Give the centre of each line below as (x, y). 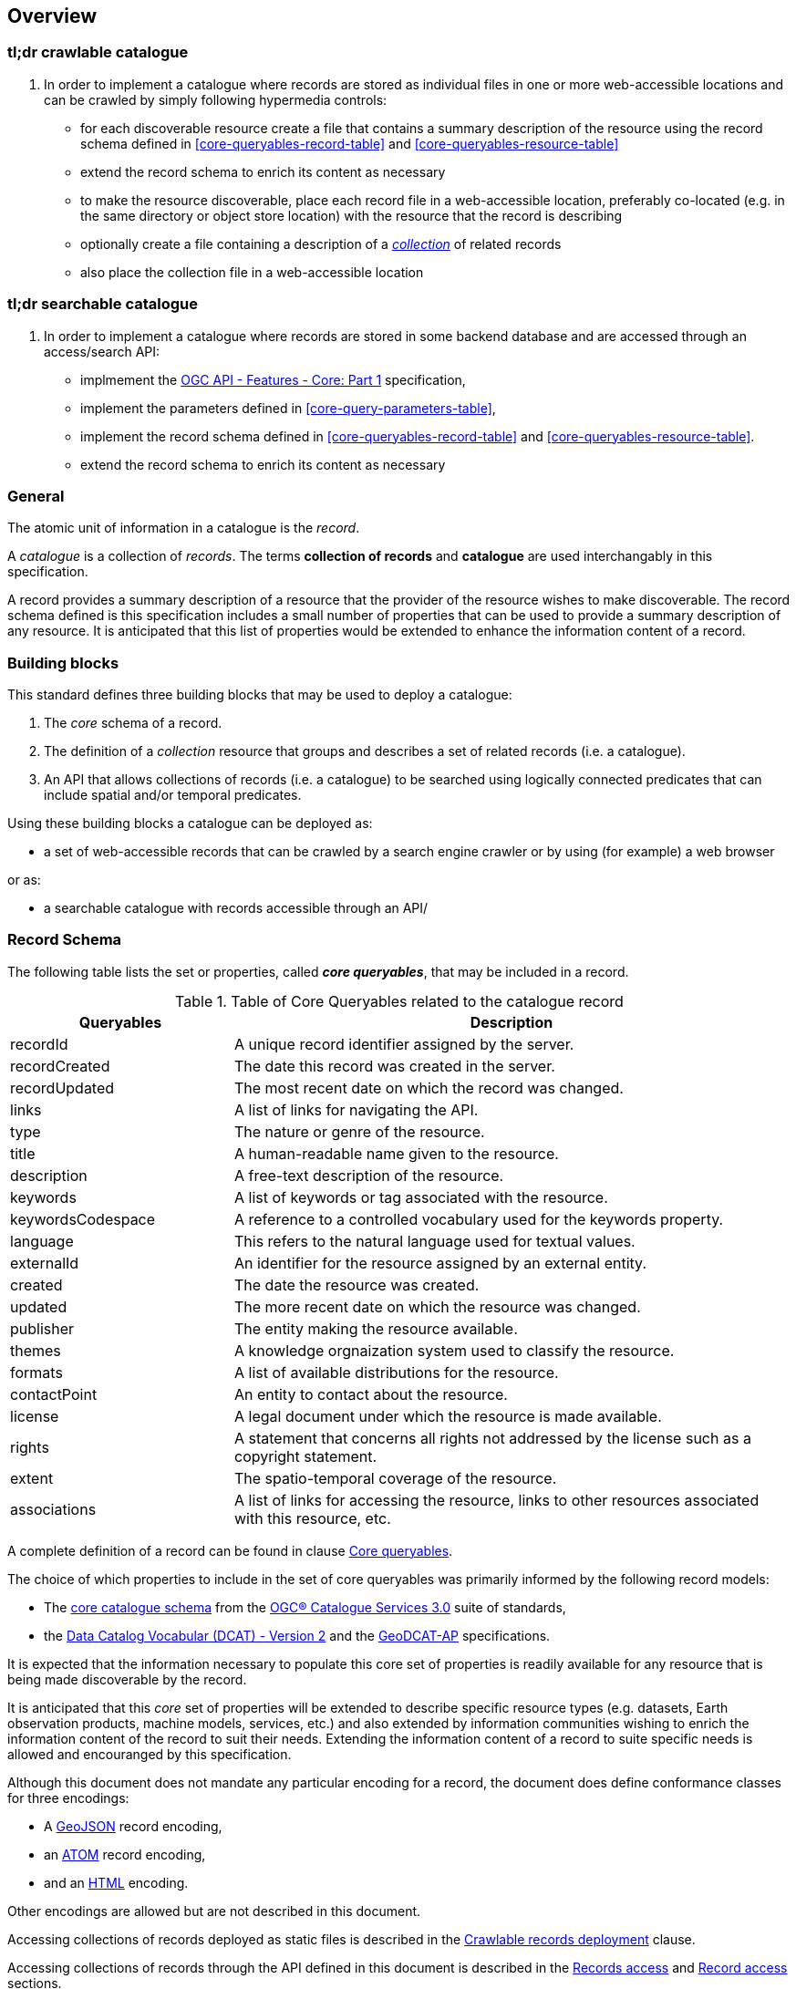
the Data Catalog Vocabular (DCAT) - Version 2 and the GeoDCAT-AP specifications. (297, 1635)
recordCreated (60, 1066)
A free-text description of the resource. (369, 1175)
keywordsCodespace (83, 1219)
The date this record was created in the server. (394, 1066)
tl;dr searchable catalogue (103, 304)
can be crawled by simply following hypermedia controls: (216, 99)
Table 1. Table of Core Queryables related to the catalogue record (399, 1001)
